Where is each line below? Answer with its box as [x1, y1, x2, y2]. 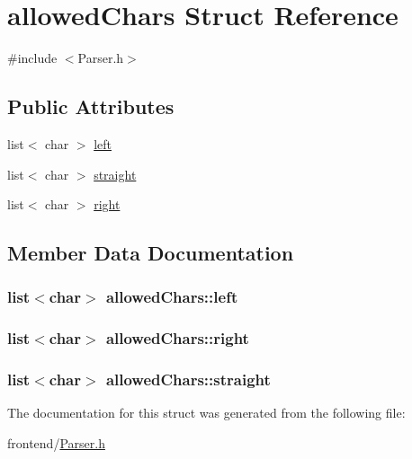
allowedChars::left [105, 286, 238, 308]
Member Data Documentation [7, 239, 294, 267]
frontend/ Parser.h [7, 433, 105, 452]
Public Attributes [7, 93, 175, 120]
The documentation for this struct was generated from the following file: [7, 403, 406, 422]
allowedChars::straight [105, 368, 271, 391]
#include [7, 49, 58, 67]
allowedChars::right [105, 327, 249, 349]
